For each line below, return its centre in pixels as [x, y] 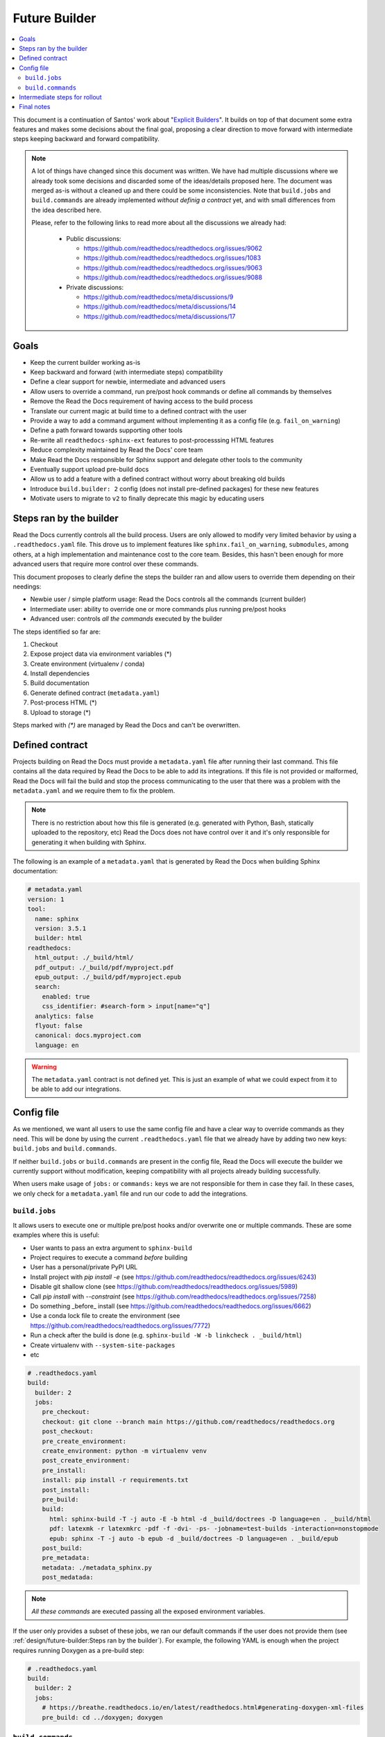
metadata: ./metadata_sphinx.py [97, 1567]
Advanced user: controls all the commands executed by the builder [126, 619]
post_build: [62, 1548]
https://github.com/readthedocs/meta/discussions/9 [159, 297]
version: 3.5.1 [61, 928]
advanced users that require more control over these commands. [106, 564]
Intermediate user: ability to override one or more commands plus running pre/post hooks [158, 609]
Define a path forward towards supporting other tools [106, 430]
